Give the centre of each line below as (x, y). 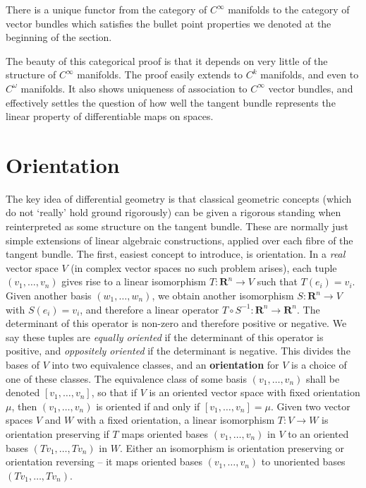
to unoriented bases (303, 462)
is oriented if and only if (148, 406)
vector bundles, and (311, 88)
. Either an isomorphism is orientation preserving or (232, 447)
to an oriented (318, 433)
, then (24, 406)
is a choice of (319, 364)
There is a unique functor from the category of (106, 9)
